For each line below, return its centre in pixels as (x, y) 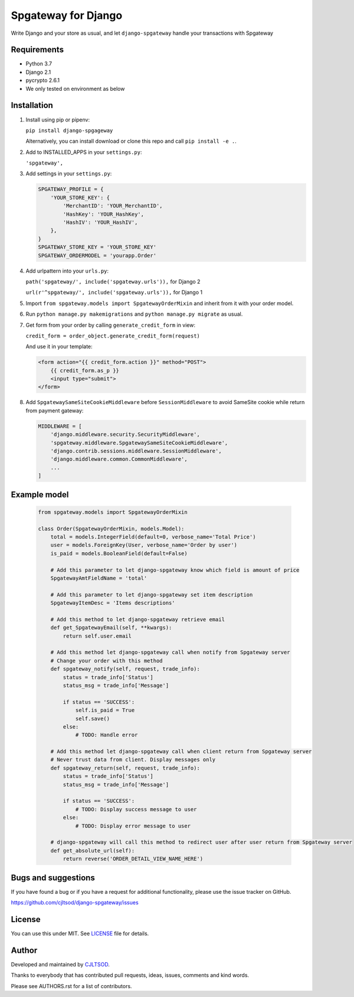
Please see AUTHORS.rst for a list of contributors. (71, 986)
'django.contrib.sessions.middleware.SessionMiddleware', (136, 451)
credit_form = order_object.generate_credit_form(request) (113, 336)
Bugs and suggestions (53, 878)
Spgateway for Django (67, 15)
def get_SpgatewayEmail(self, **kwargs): (111, 628)
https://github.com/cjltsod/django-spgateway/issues (75, 903)
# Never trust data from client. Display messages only (133, 760)
